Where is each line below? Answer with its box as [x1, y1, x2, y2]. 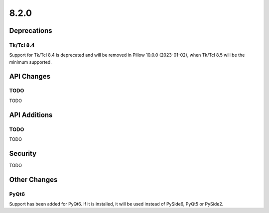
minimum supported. [9, 59, 52, 65]
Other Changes [9, 175, 58, 184]
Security [9, 149, 37, 158]
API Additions [9, 110, 53, 119]
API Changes [9, 72, 51, 81]
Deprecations [9, 26, 52, 35]
